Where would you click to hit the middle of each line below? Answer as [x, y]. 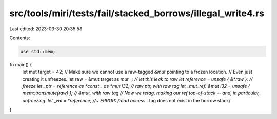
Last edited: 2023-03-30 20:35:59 [46, 29]
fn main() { [21, 64]
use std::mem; [38, 51]
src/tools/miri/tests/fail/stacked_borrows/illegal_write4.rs [137, 13]
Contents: [20, 38]
